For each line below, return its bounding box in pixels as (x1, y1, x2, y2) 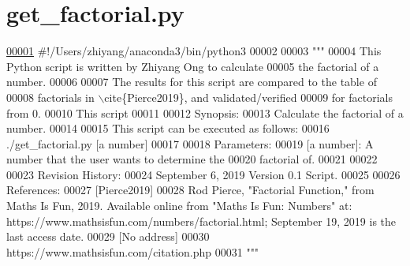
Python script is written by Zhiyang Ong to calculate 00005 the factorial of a (6, 58, 379, 74)
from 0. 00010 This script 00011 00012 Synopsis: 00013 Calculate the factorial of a (6, 104, 404, 121)
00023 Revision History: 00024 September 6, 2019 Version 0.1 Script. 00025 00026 (6, 166, 401, 182)
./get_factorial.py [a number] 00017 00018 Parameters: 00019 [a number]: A (6, 135, 374, 152)
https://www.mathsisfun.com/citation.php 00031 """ (6, 243, 259, 260)
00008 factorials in (6, 88, 95, 105)
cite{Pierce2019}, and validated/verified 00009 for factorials (104, 88, 393, 105)
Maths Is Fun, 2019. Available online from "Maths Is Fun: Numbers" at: (6, 197, 352, 214)
